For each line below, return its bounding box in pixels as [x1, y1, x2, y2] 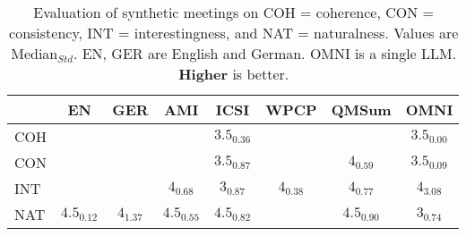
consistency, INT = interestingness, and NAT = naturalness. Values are [9, 22, 459, 43]
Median [11, 43, 58, 63]
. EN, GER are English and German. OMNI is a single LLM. [73, 43, 457, 63]
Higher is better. [178, 63, 289, 84]
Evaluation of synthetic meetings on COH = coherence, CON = [33, 2, 435, 22]
